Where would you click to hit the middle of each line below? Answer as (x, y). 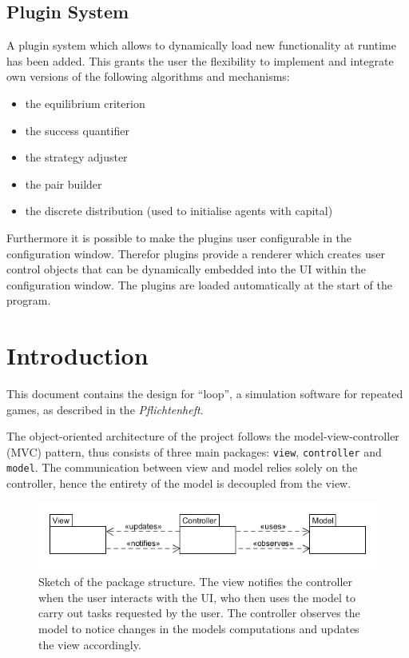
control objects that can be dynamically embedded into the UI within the (187, 269)
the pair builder (64, 183)
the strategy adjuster (76, 157)
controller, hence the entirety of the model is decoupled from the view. (179, 483)
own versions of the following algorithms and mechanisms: (148, 76)
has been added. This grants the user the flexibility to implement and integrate (200, 60)
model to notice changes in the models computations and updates (199, 628)
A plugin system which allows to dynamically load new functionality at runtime (201, 45)
